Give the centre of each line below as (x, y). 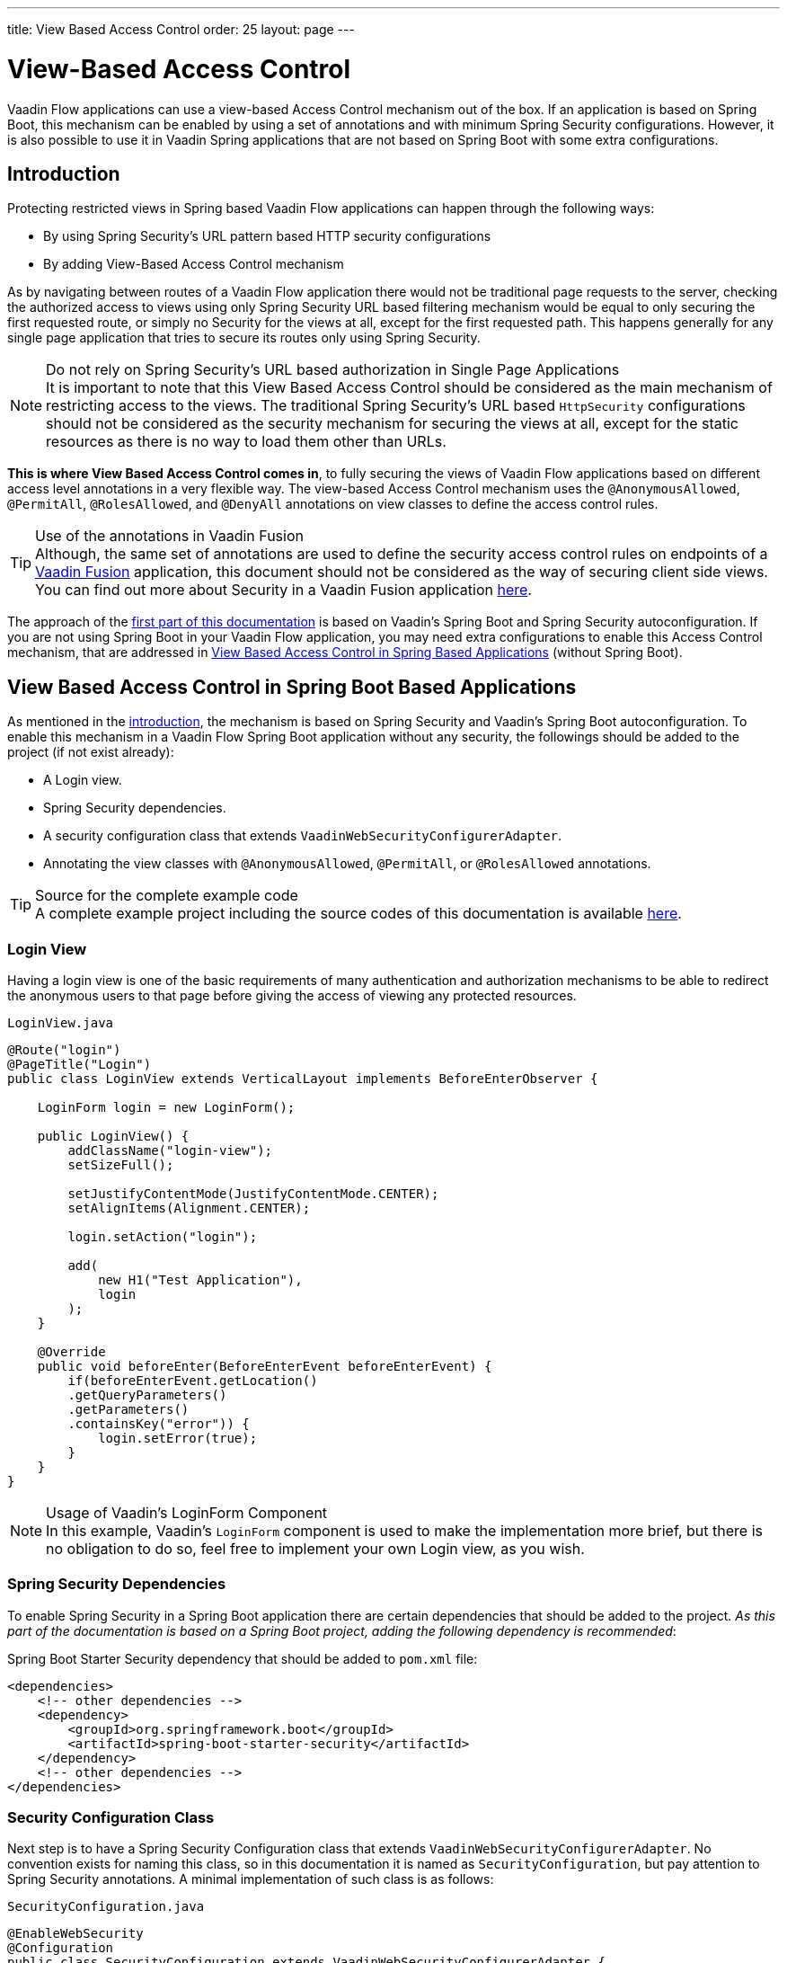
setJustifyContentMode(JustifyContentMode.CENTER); (253, 1193)
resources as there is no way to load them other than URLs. (246, 442)
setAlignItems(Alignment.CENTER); (189, 1208)
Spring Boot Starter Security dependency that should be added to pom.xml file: (243, 1658)
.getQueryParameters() (147, 1395)
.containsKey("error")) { (159, 1423)
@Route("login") (64, 1049)
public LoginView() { (113, 1136)
